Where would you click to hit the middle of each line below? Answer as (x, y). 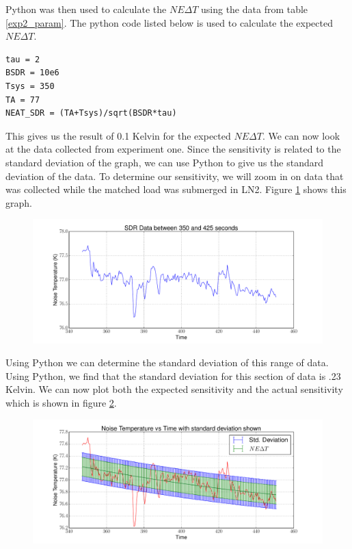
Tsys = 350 (30, 86)
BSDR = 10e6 (32, 73)
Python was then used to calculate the (86, 9)
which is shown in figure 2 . (61, 403)
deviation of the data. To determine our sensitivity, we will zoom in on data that (175, 176)
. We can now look (301, 135)
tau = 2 (23, 59)
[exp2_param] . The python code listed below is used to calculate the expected (169, 22)
